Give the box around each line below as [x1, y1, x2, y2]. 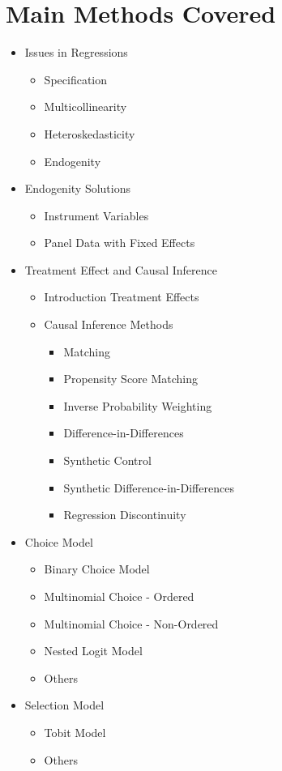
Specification [44, 70, 107, 87]
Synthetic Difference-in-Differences [63, 479, 234, 496]
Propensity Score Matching [63, 370, 199, 387]
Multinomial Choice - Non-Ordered [44, 615, 219, 632]
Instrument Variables [44, 207, 149, 224]
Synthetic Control [63, 452, 152, 469]
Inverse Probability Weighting [63, 397, 212, 414]
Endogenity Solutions [24, 180, 130, 197]
